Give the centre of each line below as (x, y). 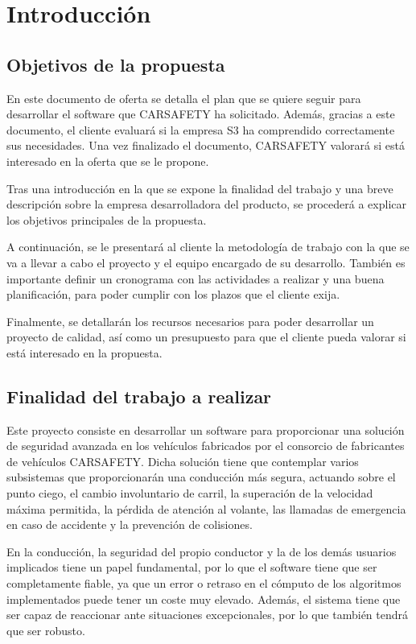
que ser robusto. (46, 630)
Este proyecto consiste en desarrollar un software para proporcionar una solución (206, 429)
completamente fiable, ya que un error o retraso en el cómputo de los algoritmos (204, 583)
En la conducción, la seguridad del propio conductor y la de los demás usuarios (202, 551)
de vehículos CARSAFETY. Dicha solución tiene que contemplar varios (183, 461)
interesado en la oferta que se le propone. (108, 161)
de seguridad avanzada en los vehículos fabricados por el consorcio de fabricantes (206, 446)
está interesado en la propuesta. (84, 352)
